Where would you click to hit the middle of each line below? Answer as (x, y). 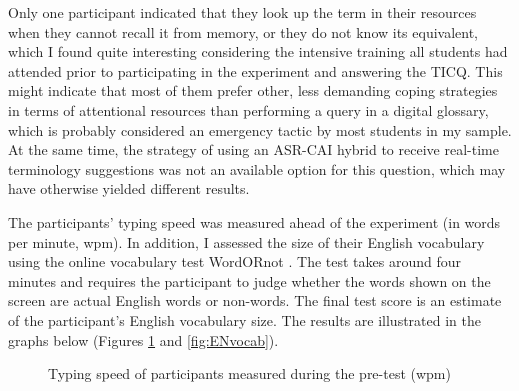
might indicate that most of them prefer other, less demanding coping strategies (253, 90)
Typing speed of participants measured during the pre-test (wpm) (249, 373)
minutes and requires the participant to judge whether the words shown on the (249, 280)
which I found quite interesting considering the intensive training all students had (258, 51)
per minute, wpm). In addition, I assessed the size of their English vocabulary (246, 241)
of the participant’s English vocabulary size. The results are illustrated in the (244, 319)
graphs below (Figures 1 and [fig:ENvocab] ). (143, 339)
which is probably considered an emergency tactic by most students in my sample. (260, 129)
